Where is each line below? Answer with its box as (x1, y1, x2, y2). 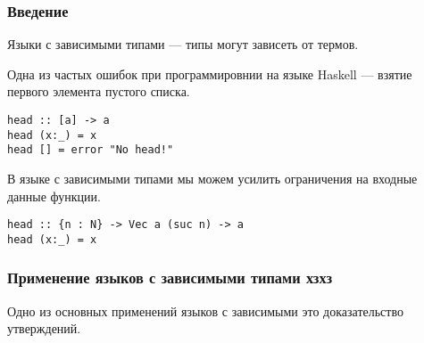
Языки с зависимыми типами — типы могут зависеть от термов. (7, 35, 359, 53)
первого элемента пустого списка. (7, 82, 190, 101)
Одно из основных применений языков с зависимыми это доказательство (7, 301, 403, 320)
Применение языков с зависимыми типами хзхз (7, 266, 332, 289)
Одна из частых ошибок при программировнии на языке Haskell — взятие (7, 64, 412, 83)
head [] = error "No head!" (7, 143, 174, 157)
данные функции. (7, 186, 101, 205)
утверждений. (7, 319, 81, 338)
